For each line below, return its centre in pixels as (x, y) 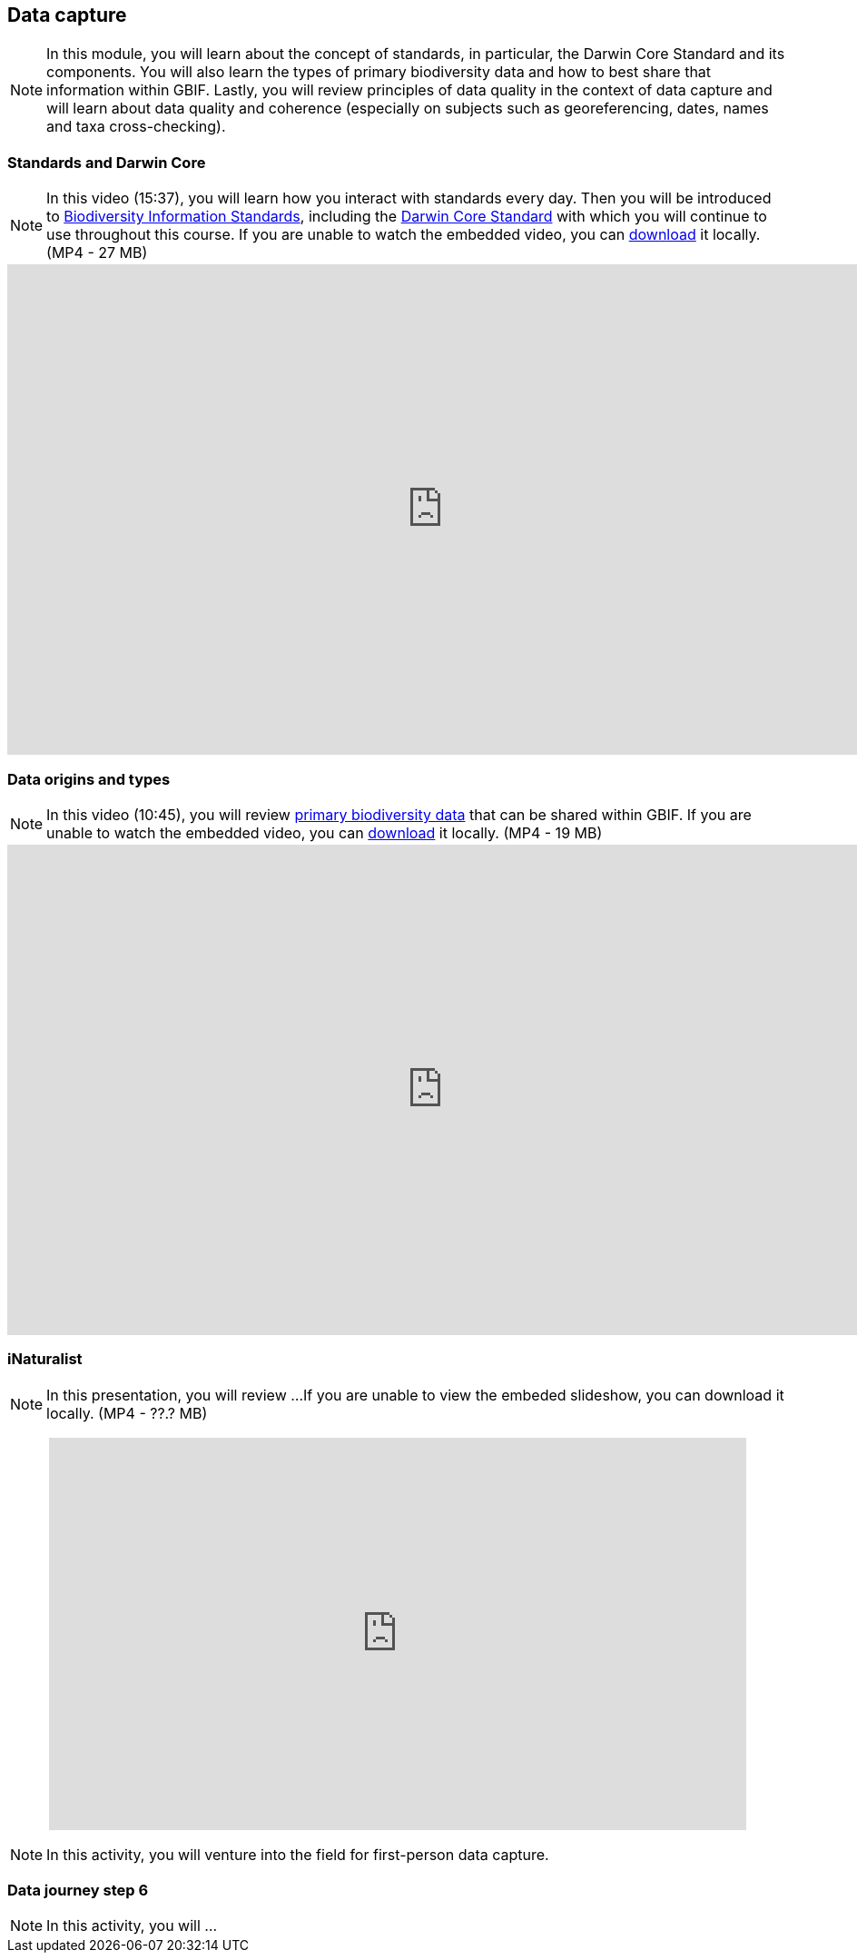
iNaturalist (45, 1359)
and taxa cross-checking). (136, 127)
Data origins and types (89, 779)
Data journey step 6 (78, 1891)
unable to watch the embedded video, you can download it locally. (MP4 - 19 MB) (325, 832)
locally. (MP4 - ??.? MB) (127, 1413)
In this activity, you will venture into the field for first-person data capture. (298, 1854)
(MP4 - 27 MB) (97, 253)
